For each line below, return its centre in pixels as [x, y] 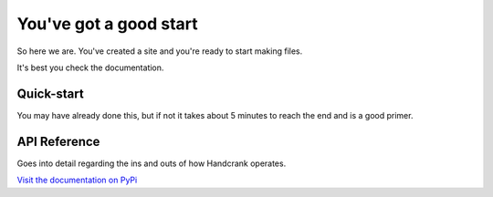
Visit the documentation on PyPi [77, 180]
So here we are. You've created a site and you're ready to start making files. [160, 51]
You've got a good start [107, 24]
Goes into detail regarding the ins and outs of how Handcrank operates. [152, 163]
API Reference [58, 141]
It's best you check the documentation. [90, 67]
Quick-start [50, 93]
